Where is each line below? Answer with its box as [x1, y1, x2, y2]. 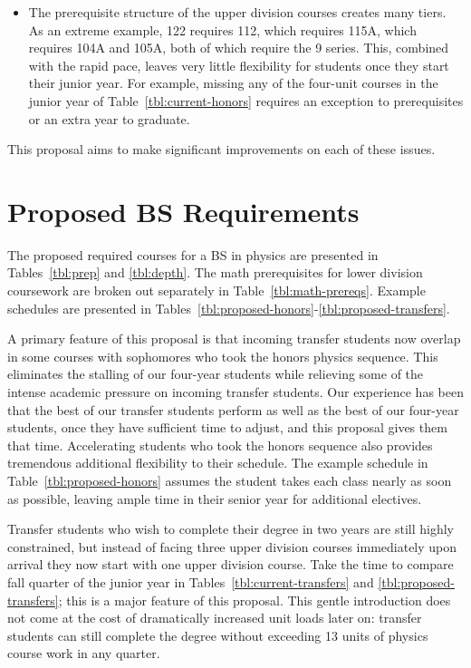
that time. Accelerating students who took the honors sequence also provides [7, 435, 433, 454]
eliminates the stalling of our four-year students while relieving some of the [7, 364, 424, 383]
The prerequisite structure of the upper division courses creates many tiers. [28, 3, 447, 21]
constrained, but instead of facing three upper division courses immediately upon [7, 537, 457, 556]
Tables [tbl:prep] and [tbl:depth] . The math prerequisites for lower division [7, 263, 423, 282]
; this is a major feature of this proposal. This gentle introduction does [58, 590, 451, 609]
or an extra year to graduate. [28, 109, 190, 128]
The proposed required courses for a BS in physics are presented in [7, 245, 379, 264]
